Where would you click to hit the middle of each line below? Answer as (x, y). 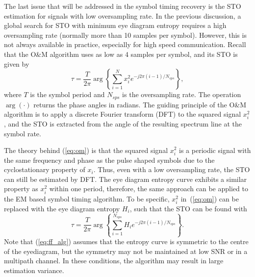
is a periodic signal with (215, 150)
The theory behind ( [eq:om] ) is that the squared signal (86, 150)
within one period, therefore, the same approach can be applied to (149, 189)
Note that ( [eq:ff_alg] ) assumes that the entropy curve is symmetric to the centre (126, 241)
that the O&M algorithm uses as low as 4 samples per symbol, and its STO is (121, 54)
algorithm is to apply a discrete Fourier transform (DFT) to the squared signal (123, 114)
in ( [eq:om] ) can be (210, 198)
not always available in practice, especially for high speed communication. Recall (125, 44)
